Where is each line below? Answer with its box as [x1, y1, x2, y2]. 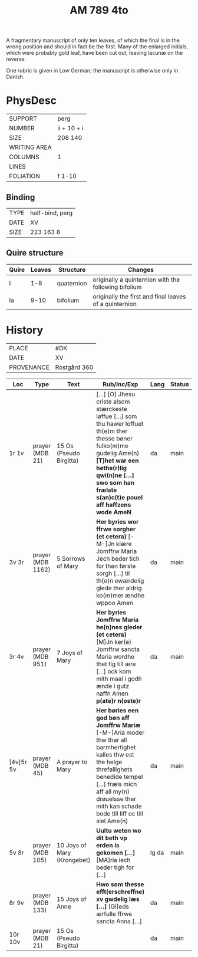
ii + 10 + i [57, 124, 84, 133]
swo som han [96, 478, 134, 486]
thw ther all [96, 735, 127, 744]
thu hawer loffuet [96, 419, 144, 427]
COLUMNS [9, 153, 39, 161]
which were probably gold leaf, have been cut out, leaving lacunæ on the [6, 50, 183, 57]
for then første [96, 561, 136, 570]
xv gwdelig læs [96, 894, 140, 903]
